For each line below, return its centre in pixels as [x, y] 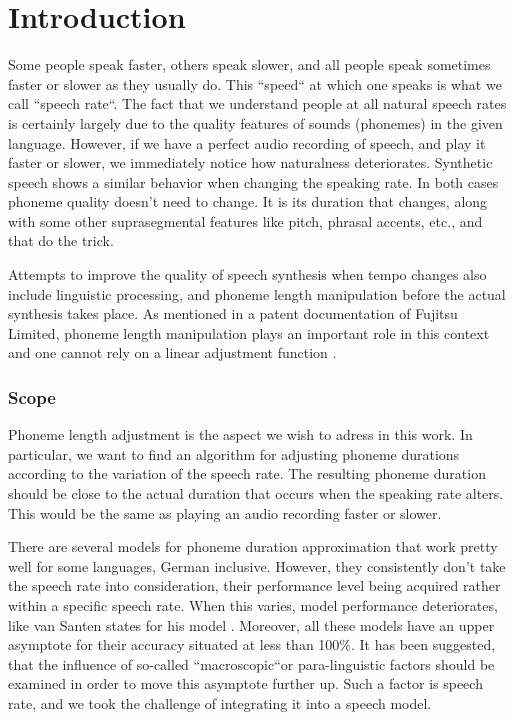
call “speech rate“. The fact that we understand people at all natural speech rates [257, 103]
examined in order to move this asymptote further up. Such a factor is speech [245, 683]
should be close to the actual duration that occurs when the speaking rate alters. [256, 493]
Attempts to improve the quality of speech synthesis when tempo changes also [247, 274]
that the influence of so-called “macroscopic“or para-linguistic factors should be [251, 663]
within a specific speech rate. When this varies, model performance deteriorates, [253, 605]
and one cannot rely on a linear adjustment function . [172, 352]
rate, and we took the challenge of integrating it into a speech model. [220, 702]
